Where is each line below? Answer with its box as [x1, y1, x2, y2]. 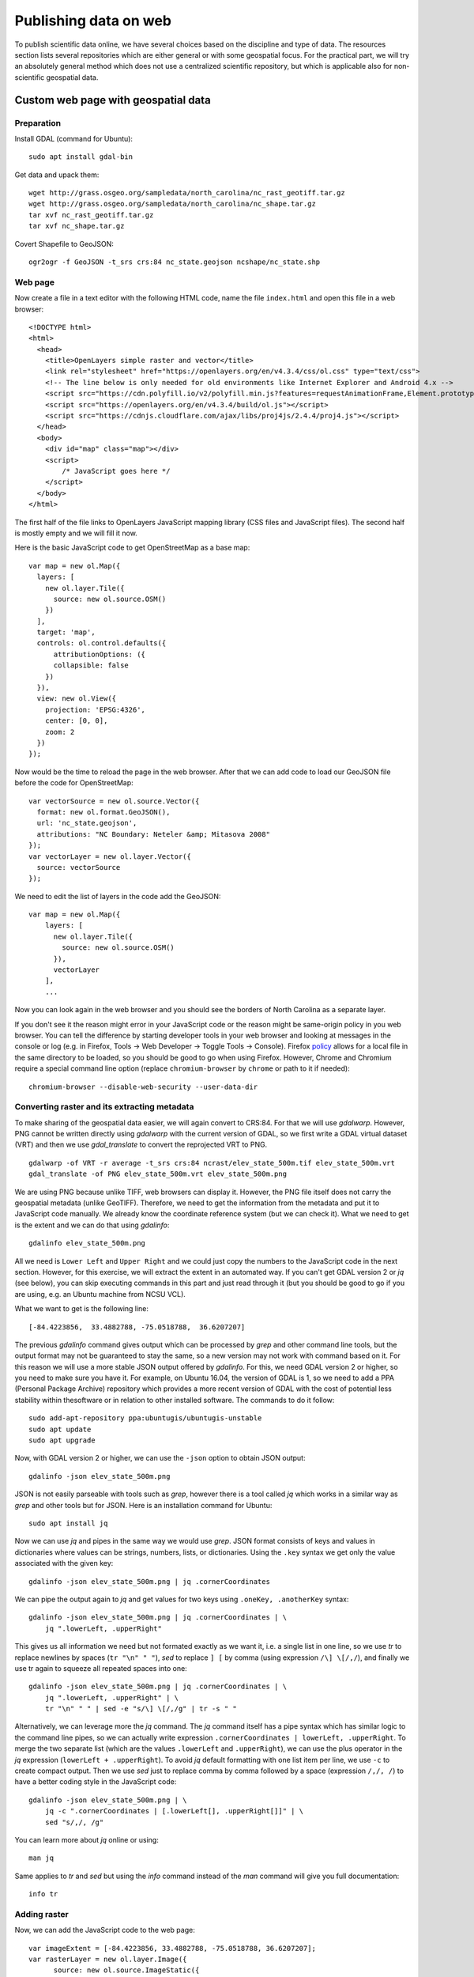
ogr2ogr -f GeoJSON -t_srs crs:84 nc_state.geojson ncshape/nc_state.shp [28, 258, 321, 266]
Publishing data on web [14, 12, 172, 29]
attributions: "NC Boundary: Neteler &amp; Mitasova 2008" [36, 830, 270, 838]
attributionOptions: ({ [53, 649, 146, 659]
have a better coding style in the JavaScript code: [14, 1777, 177, 1786]
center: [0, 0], [44, 716, 108, 725]
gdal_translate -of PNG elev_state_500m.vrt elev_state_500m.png [28, 1170, 288, 1178]
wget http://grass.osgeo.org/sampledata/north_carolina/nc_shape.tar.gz [28, 199, 316, 209]
